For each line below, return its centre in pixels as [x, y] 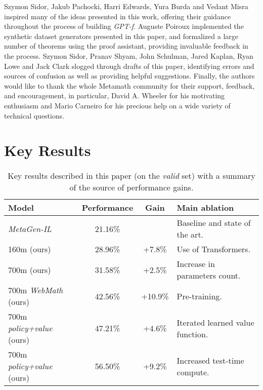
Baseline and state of [214, 223]
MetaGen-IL [30, 228]
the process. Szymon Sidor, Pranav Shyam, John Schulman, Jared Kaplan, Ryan [129, 55]
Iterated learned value [215, 322]
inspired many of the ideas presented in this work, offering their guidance [118, 16]
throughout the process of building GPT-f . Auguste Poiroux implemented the [124, 26]
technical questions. [34, 115]
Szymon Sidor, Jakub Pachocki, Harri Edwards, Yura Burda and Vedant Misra [126, 6]
